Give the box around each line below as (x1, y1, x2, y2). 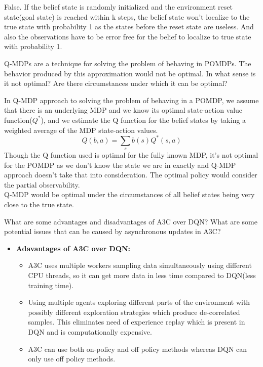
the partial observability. (4, 179, 80, 190)
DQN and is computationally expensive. (28, 326, 152, 337)
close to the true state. (4, 199, 74, 209)
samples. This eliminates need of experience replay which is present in (28, 316, 245, 327)
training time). (28, 280, 74, 290)
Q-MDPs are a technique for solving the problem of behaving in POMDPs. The (4, 58, 251, 68)
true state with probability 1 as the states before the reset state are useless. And (4, 21, 254, 32)
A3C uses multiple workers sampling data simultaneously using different (28, 260, 252, 270)
